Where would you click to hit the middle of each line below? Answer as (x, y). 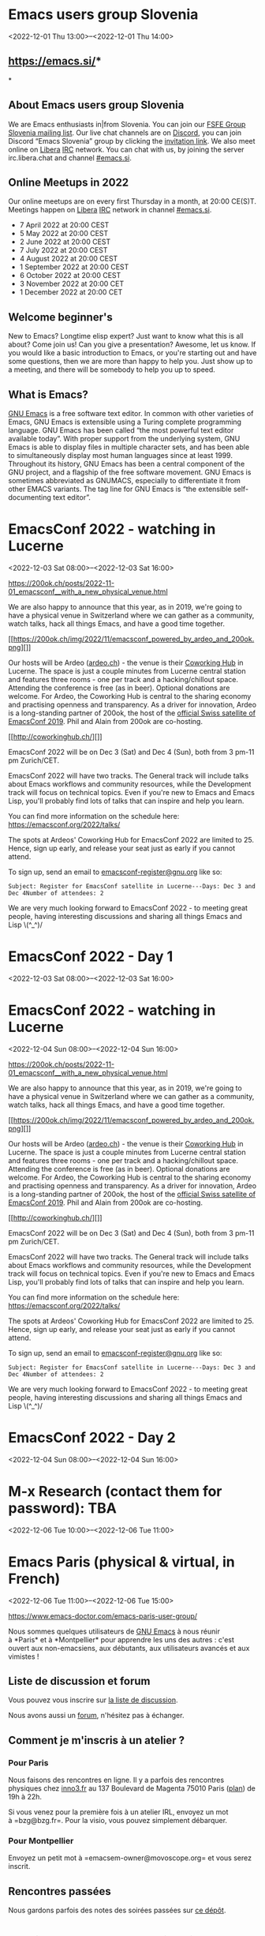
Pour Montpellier (41, 1841)
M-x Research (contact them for (115, 1491)
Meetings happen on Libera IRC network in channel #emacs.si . (110, 210)
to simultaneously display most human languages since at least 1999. (120, 455)
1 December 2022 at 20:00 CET (71, 292)
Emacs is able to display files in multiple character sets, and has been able (129, 447)
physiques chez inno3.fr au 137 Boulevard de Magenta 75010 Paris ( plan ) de (132, 1788)
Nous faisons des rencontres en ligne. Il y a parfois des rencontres (116, 1780)
